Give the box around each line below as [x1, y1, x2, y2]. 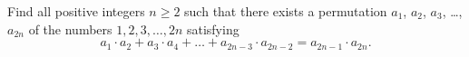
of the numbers [28, 19, 112, 38]
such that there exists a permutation [184, 2, 387, 20]
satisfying [186, 19, 239, 38]
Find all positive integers [7, 2, 145, 20]
